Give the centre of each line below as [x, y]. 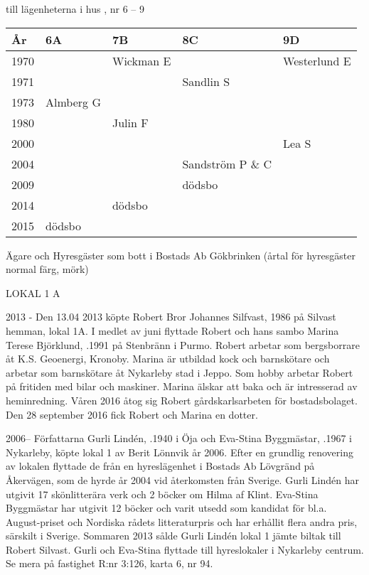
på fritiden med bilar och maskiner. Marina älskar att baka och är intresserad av [182, 386]
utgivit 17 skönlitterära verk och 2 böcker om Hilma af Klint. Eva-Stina [162, 494]
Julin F [130, 122]
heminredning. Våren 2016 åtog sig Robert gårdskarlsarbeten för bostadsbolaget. [182, 400]
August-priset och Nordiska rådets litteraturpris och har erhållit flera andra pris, [182, 521]
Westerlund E [317, 60]
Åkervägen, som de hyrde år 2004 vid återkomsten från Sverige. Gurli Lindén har [182, 479]
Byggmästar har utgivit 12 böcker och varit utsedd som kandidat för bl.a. [166, 508]
